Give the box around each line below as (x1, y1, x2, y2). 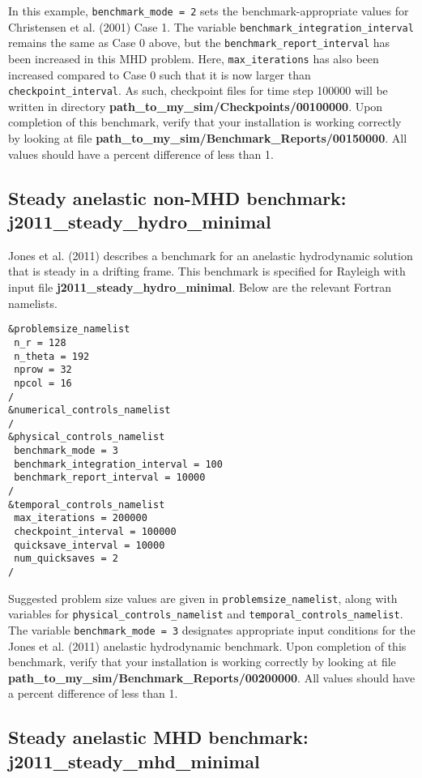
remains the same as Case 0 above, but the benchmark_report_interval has (8, 34, 390, 51)
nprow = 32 (14, 364, 72, 376)
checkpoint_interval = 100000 (14, 526, 177, 538)
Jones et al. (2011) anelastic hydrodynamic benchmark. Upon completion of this (8, 637, 407, 654)
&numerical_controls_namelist (8, 404, 171, 417)
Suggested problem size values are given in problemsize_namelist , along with (8, 589, 398, 606)
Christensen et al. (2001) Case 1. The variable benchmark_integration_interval (8, 18, 414, 35)
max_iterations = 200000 (14, 512, 147, 524)
